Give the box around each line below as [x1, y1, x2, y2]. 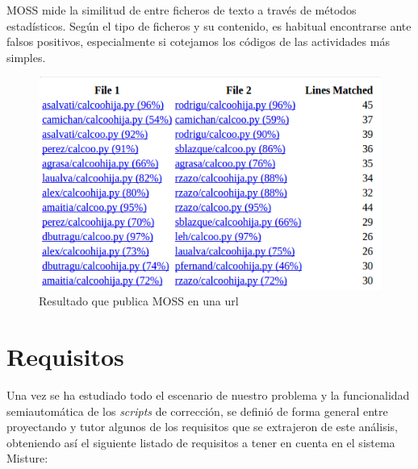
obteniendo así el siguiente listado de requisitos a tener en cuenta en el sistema [6, 434, 395, 450]
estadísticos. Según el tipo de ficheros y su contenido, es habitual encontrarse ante [6, 17, 412, 34]
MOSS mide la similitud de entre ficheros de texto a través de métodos [6, 2, 357, 18]
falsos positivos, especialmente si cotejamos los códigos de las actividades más [6, 33, 390, 50]
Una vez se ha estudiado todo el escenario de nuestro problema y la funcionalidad [6, 386, 410, 403]
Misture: [6, 450, 48, 467]
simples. [6, 48, 46, 65]
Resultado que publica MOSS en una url [39, 293, 239, 309]
